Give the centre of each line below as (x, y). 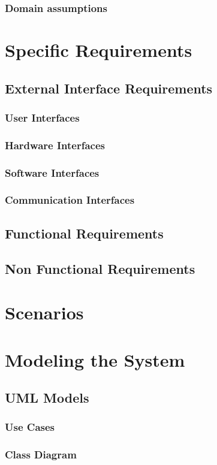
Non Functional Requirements (100, 268)
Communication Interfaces (70, 200)
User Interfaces (42, 117)
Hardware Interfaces (55, 145)
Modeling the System (95, 359)
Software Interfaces (52, 172)
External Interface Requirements (109, 88)
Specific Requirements (99, 50)
